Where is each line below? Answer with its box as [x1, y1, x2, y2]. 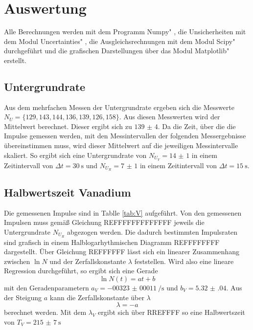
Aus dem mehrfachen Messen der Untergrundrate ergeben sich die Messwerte [4, 102, 234, 112]
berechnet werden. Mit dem [4, 307, 87, 317]
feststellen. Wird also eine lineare [134, 256, 234, 266]
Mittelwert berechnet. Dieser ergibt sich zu [4, 121, 132, 131]
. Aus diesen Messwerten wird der [119, 111, 220, 122]
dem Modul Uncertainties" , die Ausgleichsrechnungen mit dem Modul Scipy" [4, 36, 235, 46]
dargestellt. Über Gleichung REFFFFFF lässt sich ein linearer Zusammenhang [4, 246, 239, 257]
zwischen [4, 256, 30, 266]
